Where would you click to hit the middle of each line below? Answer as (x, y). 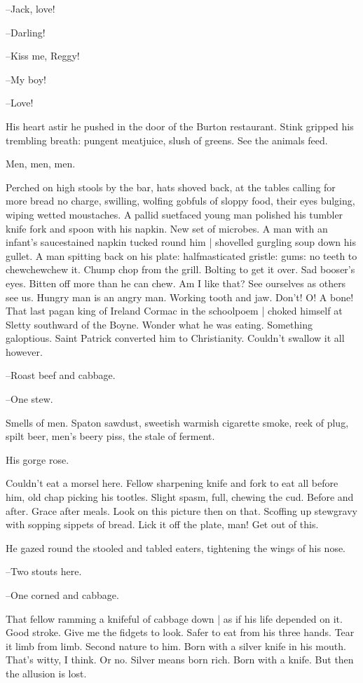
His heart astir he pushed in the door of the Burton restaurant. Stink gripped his (180, 126)
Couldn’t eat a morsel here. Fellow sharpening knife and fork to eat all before (172, 483)
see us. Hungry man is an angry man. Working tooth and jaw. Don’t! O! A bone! (180, 297)
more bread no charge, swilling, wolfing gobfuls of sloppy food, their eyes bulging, (180, 201)
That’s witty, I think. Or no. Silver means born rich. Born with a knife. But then (180, 660)
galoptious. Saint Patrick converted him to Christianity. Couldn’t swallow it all (175, 338)
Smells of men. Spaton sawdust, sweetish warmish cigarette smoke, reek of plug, (177, 422)
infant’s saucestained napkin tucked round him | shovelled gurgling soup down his (181, 242)
